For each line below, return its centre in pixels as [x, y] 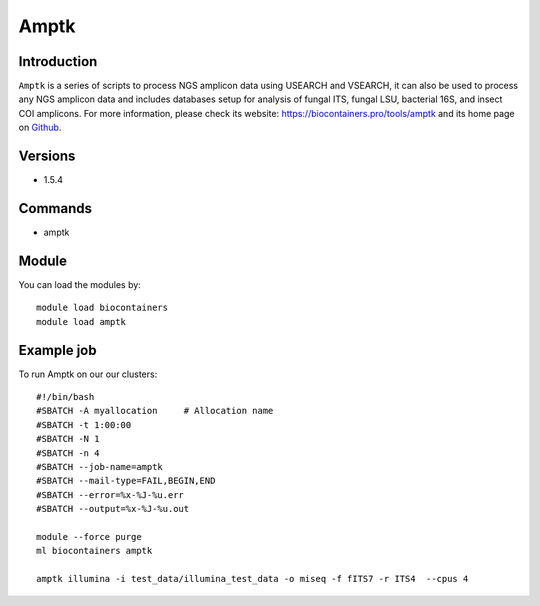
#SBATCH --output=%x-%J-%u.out [113, 509]
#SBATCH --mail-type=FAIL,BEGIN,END [126, 481]
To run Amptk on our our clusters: [88, 374]
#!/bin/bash [65, 397]
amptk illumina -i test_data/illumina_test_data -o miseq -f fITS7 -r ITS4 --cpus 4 [252, 579]
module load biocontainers [102, 308]
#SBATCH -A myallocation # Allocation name [155, 411]
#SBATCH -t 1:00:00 [84, 424]
